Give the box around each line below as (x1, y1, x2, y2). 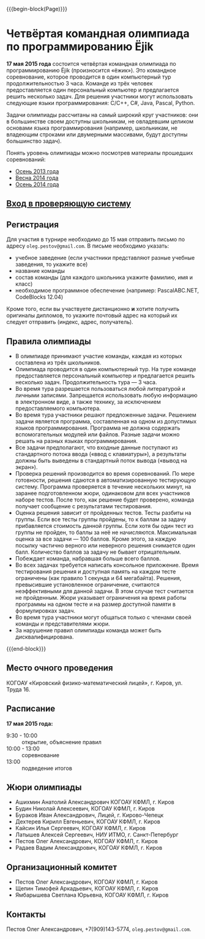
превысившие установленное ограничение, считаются (15, 581, 160, 588)
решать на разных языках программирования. (15, 437, 138, 444)
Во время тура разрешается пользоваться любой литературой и (15, 385, 185, 392)
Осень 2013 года (15, 167, 59, 175)
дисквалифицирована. (15, 633, 74, 640)
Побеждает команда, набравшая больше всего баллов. (15, 554, 161, 562)
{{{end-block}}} (6, 645, 47, 652)
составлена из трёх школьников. (15, 359, 102, 366)
